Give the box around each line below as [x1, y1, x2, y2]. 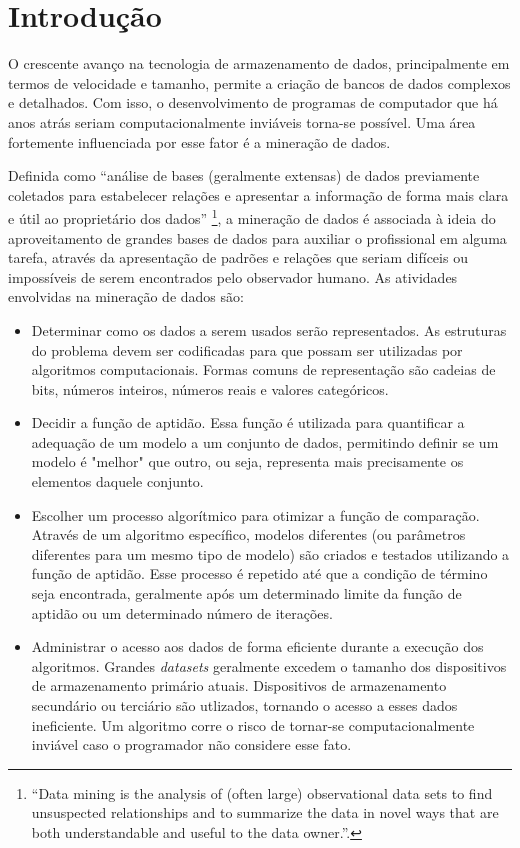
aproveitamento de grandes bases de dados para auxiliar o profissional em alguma [8, 227, 507, 248]
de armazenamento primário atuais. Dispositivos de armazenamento [31, 675, 447, 696]
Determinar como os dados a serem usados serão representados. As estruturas [31, 319, 507, 340]
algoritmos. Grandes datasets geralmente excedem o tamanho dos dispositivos [31, 655, 507, 676]
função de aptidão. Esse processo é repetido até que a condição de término [31, 563, 488, 584]
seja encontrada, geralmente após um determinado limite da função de [31, 583, 462, 604]
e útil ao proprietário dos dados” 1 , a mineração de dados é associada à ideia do [8, 205, 496, 228]
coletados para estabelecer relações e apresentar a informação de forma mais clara [8, 184, 509, 205]
